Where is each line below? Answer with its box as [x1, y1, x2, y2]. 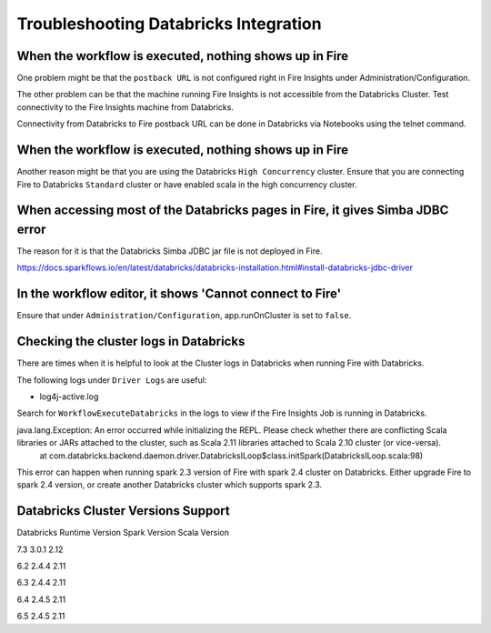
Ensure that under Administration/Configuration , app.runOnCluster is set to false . [16, 310, 352, 321]
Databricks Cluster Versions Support [16, 503, 231, 518]
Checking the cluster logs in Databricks [16, 334, 245, 349]
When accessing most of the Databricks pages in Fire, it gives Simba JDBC [16, 203, 449, 218]
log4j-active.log [39, 391, 99, 402]
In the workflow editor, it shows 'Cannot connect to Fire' [16, 286, 342, 302]
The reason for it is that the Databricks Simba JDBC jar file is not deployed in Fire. [16, 246, 323, 256]
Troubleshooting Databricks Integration [16, 14, 322, 34]
